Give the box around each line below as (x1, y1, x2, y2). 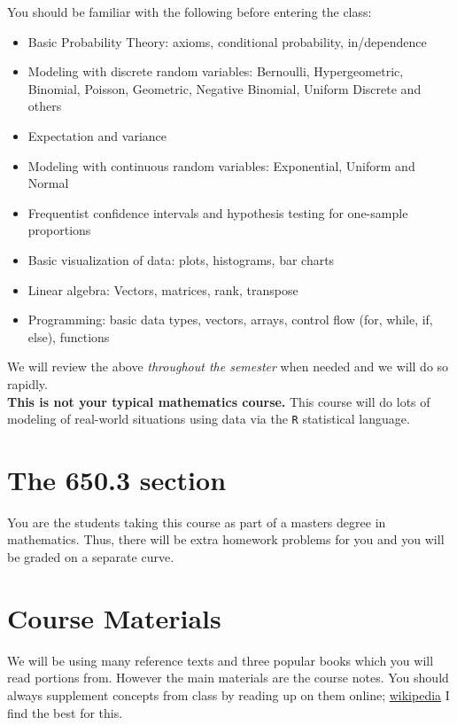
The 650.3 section (7, 461, 227, 497)
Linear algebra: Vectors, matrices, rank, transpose (27, 280, 298, 299)
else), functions (27, 327, 110, 346)
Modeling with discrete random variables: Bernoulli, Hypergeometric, (27, 62, 404, 81)
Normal (27, 174, 69, 192)
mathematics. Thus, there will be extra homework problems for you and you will (7, 530, 445, 549)
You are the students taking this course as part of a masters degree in (7, 512, 386, 531)
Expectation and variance (27, 126, 167, 144)
